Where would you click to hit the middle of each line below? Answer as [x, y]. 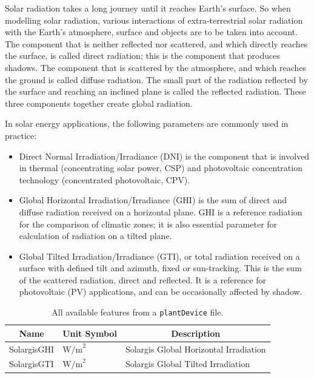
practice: [21, 135]
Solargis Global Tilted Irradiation [188, 364]
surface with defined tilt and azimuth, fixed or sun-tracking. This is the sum [160, 268]
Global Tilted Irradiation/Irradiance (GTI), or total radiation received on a [159, 256]
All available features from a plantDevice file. [138, 312]
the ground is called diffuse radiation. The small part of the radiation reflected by [156, 79]
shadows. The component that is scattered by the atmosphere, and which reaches [156, 67]
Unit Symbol [90, 333]
